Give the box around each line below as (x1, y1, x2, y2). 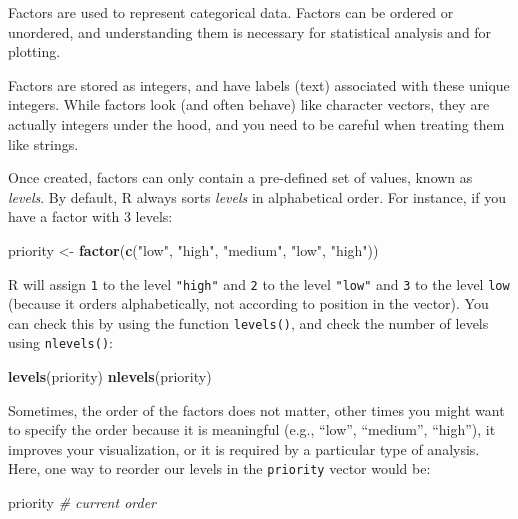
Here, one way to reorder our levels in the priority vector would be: (8, 458, 431, 479)
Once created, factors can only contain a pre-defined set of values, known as (8, 167, 473, 188)
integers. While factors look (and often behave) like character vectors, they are (8, 94, 490, 115)
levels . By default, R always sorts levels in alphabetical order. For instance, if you (8, 186, 506, 207)
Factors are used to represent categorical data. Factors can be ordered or (8, 2, 454, 22)
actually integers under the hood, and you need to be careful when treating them (8, 113, 505, 134)
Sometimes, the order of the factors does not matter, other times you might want (8, 399, 505, 420)
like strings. (8, 133, 79, 154)
